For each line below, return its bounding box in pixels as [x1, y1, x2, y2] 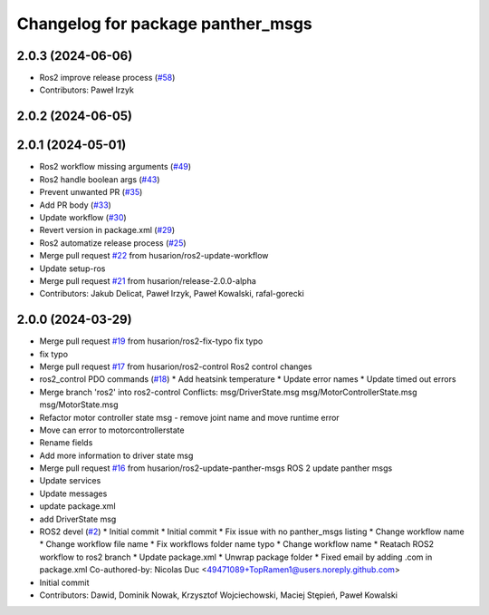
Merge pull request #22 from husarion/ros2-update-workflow [39, 250, 269, 261]
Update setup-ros [39, 263, 106, 274]
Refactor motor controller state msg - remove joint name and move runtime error [39, 412, 340, 423]
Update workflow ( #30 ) [39, 211, 127, 222]
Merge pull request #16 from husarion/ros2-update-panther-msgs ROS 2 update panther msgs [39, 463, 393, 473]
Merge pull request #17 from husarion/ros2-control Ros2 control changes [39, 361, 312, 372]
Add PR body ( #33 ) [39, 200, 112, 210]
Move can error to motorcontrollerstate [39, 425, 185, 435]
